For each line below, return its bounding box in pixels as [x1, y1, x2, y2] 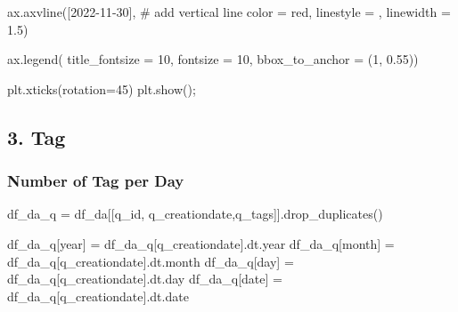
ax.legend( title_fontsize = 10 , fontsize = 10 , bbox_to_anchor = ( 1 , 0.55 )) [7, 50, 419, 68]
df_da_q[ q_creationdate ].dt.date [7, 286, 189, 305]
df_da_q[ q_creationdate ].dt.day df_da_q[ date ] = [7, 269, 282, 288]
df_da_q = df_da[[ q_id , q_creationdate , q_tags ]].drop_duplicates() [7, 204, 383, 223]
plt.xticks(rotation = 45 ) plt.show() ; [7, 79, 196, 98]
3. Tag [7, 123, 66, 150]
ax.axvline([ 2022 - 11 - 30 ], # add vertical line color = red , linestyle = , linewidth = [7, 3, 451, 20]
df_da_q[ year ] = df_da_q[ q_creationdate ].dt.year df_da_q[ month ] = [7, 234, 395, 252]
